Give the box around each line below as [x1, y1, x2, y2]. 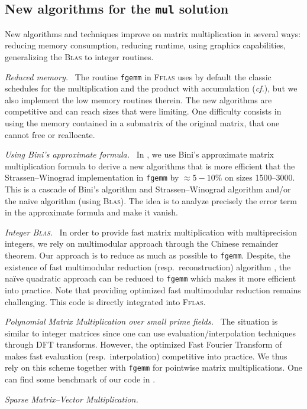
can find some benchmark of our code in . [5, 373, 156, 385]
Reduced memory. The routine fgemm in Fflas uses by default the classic [5, 70, 272, 83]
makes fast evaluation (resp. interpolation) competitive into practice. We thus [5, 349, 287, 362]
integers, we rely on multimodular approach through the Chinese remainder [5, 237, 279, 250]
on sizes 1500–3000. [224, 171, 295, 184]
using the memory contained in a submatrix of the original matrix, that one [5, 117, 280, 129]
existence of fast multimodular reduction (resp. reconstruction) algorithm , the [5, 260, 291, 273]
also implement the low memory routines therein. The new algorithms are [5, 93, 272, 106]
